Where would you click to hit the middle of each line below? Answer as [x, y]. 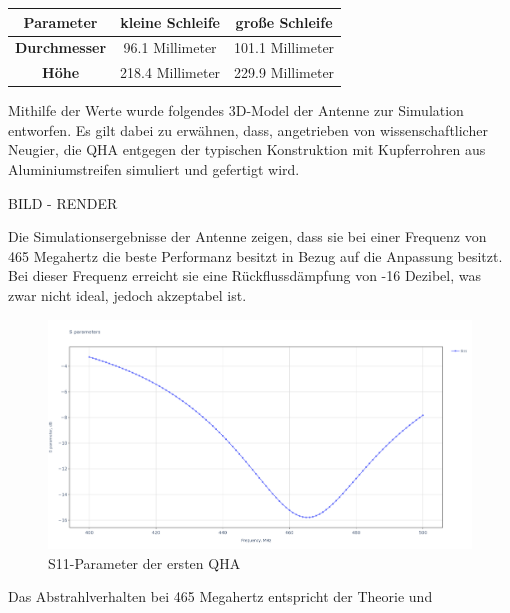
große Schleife [284, 21]
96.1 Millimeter [170, 47]
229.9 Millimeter [284, 72]
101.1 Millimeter [284, 47]
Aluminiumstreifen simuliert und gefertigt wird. [154, 169]
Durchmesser [61, 47]
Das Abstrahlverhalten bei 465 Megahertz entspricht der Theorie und [220, 596]
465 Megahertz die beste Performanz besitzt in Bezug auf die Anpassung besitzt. [255, 255]
